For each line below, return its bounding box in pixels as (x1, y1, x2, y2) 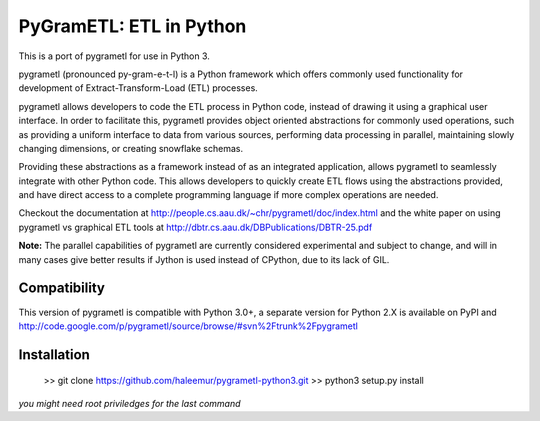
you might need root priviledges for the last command (18, 397, 241, 409)
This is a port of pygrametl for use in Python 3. (18, 50, 210, 62)
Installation (18, 346, 90, 363)
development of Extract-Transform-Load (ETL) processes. (18, 82, 259, 94)
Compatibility (18, 280, 105, 297)
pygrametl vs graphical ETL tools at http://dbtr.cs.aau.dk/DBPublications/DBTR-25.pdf (18, 221, 373, 233)
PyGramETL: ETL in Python (18, 15, 247, 37)
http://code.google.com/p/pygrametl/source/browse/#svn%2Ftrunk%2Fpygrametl (18, 320, 359, 332)
